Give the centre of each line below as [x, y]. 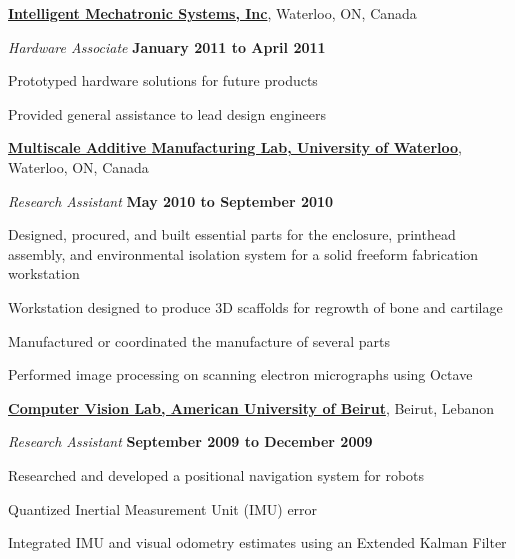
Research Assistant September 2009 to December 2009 [190, 441]
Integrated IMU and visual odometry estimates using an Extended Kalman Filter [257, 542]
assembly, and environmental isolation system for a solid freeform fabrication [243, 253]
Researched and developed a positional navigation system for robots [216, 474]
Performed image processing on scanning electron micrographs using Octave [240, 374]
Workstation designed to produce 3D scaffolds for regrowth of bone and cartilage [255, 306]
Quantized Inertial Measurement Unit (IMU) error [163, 508]
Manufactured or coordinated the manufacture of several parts [199, 340]
